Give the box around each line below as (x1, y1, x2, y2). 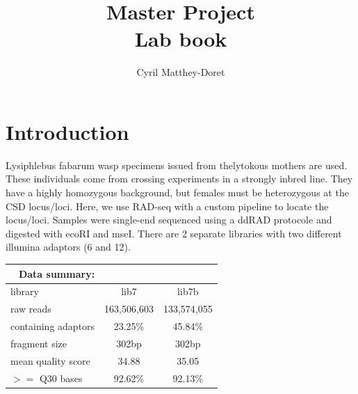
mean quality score (10, 353, 90, 368)
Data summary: (18, 266, 95, 281)
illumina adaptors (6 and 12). (6, 239, 131, 254)
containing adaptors (10, 319, 95, 333)
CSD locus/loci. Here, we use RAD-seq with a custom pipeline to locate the (6, 198, 329, 213)
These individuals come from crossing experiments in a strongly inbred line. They (6, 171, 353, 186)
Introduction (6, 117, 129, 145)
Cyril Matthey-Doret (136, 65, 225, 79)
